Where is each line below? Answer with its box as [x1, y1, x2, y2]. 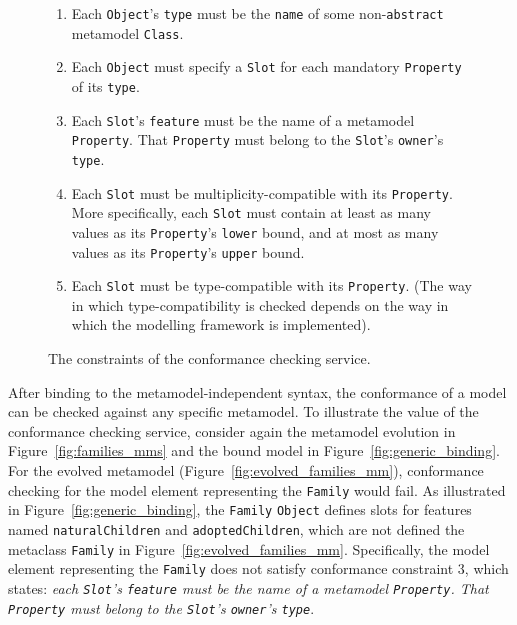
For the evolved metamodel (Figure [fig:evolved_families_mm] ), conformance [8, 460, 484, 481]
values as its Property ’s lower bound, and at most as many [71, 221, 439, 242]
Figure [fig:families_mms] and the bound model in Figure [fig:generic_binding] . [8, 440, 500, 461]
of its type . [71, 75, 140, 96]
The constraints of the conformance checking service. [48, 348, 371, 369]
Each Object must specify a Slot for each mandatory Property [71, 56, 462, 77]
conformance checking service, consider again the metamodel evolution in [8, 420, 456, 441]
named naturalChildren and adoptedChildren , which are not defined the [8, 518, 465, 539]
